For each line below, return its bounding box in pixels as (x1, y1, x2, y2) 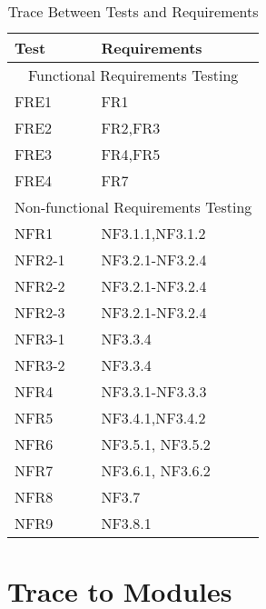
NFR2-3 (15, 302, 65, 323)
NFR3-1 (15, 328, 65, 349)
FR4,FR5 (101, 144, 161, 165)
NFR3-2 (15, 354, 65, 375)
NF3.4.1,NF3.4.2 (101, 407, 206, 428)
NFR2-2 (15, 275, 65, 296)
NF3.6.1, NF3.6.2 (101, 460, 211, 481)
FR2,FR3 (101, 117, 161, 138)
